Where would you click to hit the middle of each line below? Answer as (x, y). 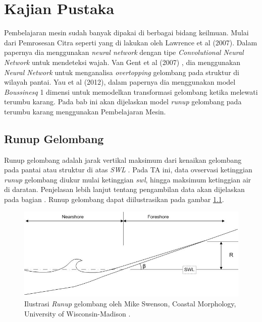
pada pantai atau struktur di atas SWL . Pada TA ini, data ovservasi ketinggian (128, 170)
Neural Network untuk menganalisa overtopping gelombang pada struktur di (122, 72)
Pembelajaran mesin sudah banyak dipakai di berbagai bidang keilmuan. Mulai (126, 33)
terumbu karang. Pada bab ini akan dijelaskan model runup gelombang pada (123, 102)
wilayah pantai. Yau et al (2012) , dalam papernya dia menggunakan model (120, 82)
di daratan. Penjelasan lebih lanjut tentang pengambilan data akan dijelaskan (124, 189)
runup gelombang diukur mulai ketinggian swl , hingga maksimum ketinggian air (128, 179)
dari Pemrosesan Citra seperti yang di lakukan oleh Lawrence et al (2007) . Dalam (131, 42)
